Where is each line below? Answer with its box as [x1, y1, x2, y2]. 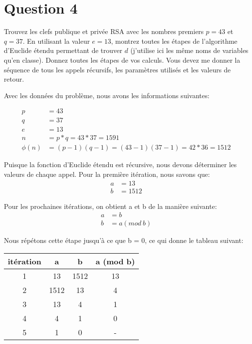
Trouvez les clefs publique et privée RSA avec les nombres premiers [4, 26, 204, 36]
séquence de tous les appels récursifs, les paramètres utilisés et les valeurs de [4, 64, 231, 74]
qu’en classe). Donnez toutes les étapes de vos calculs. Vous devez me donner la [4, 54, 240, 65]
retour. [4, 74, 24, 84]
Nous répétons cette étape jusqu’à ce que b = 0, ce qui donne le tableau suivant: [4, 235, 244, 245]
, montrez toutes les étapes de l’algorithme [111, 35, 237, 46]
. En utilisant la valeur [22, 35, 90, 46]
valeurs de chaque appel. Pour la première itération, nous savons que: [4, 169, 210, 179]
